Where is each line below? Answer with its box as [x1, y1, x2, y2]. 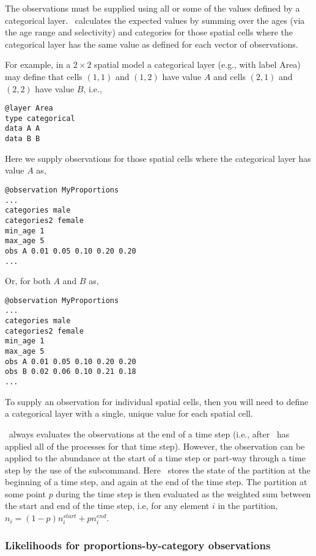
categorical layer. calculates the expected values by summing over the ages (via [5, 13, 305, 26]
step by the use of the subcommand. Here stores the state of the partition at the [5, 463, 310, 476]
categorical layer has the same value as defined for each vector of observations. [5, 37, 298, 50]
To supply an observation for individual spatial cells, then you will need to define [5, 395, 309, 408]
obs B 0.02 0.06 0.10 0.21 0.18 [5, 367, 136, 376]
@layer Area [5, 104, 53, 113]
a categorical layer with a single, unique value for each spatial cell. [5, 407, 253, 420]
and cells [213, 70, 246, 82]
